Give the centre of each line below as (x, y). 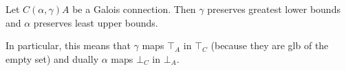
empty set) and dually (52, 58)
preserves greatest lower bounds (274, 9)
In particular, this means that (68, 45)
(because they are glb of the (270, 45)
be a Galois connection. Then (134, 9)
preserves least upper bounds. (96, 22)
